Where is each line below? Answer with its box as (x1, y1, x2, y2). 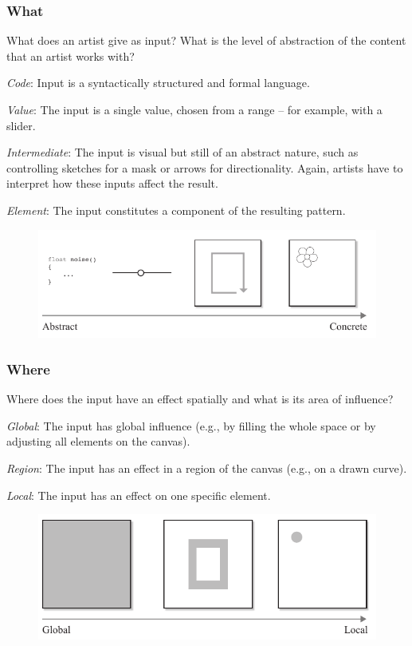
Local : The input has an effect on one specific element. (6, 486, 271, 503)
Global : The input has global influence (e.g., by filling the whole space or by (6, 417, 376, 434)
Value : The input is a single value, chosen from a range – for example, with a (6, 101, 383, 117)
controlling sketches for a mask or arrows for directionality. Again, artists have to (6, 159, 403, 176)
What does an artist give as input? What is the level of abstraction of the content (6, 32, 406, 49)
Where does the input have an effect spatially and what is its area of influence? (6, 390, 394, 407)
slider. (6, 117, 36, 133)
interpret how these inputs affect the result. (6, 175, 218, 192)
